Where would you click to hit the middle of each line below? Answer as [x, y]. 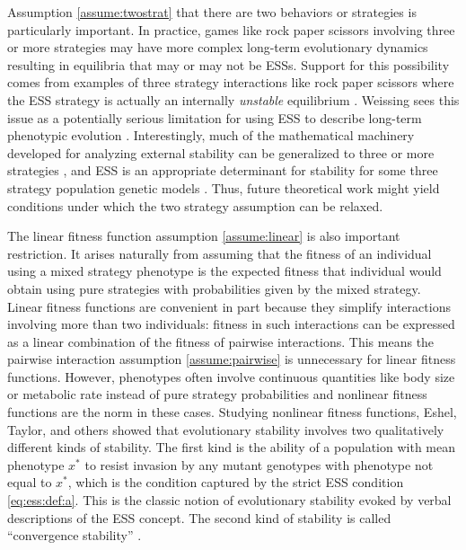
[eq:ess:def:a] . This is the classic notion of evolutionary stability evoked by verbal [229, 500]
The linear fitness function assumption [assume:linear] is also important [204, 236]
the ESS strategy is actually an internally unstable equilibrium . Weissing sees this [233, 99]
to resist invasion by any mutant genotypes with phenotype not [259, 464]
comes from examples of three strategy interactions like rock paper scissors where [231, 82]
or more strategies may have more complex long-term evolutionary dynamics [218, 47]
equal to [30, 482]
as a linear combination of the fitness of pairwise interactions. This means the [221, 341]
